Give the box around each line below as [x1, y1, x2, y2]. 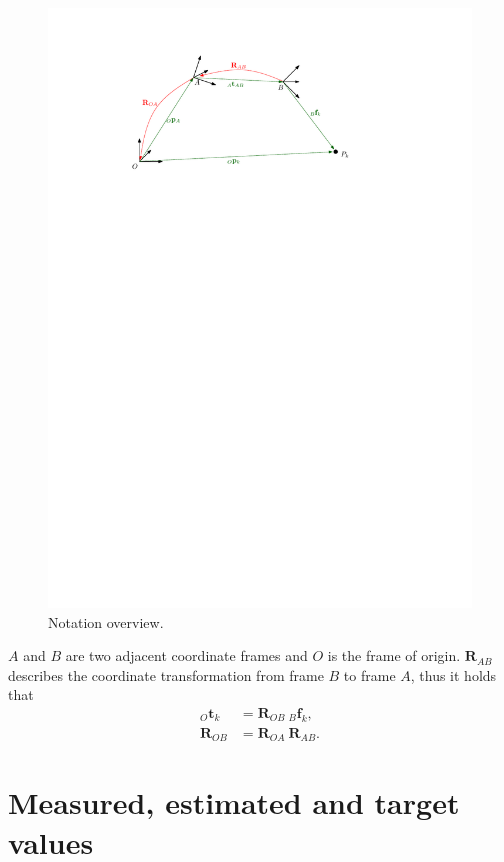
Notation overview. [48, 611, 164, 632]
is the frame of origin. [327, 645, 461, 666]
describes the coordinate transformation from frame [8, 664, 324, 685]
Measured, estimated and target [8, 782, 460, 823]
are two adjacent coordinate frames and [65, 645, 308, 666]
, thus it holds [410, 664, 497, 685]
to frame [343, 664, 396, 685]
